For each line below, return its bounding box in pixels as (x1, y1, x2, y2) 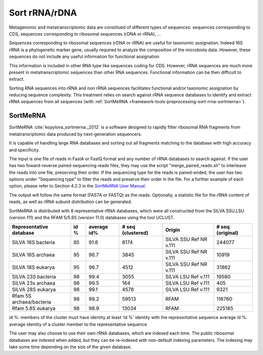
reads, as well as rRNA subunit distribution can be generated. (9, 199, 132, 205)
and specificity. (9, 147, 40, 153)
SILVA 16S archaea (12, 251, 55, 258)
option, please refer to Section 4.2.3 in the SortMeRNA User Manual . (9, 183, 146, 189)
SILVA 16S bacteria (12, 239, 56, 246)
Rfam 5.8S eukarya (12, 305, 56, 312)
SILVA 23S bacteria (12, 273, 56, 280)
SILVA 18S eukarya (12, 264, 55, 271)
